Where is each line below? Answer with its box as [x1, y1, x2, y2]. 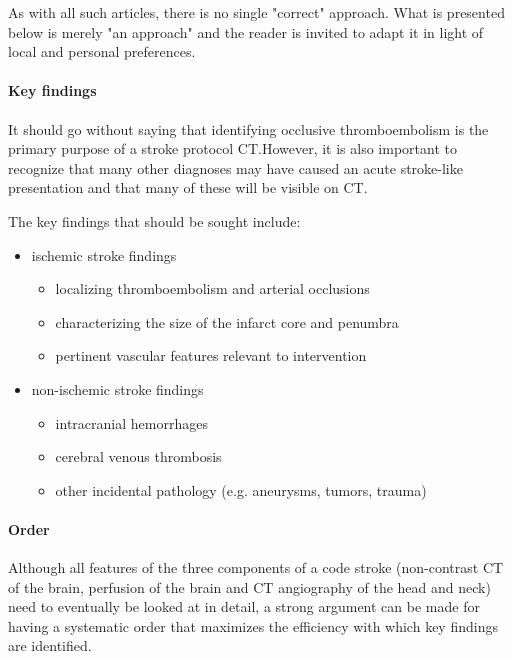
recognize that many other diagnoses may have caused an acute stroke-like [8, 157, 463, 178]
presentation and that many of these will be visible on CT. [8, 177, 368, 198]
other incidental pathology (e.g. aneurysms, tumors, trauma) [55, 479, 427, 500]
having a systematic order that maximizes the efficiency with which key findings [8, 615, 498, 636]
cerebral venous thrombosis [55, 446, 222, 467]
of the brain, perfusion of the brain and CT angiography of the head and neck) [8, 576, 491, 597]
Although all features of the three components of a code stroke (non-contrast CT [8, 557, 504, 578]
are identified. [8, 635, 92, 656]
